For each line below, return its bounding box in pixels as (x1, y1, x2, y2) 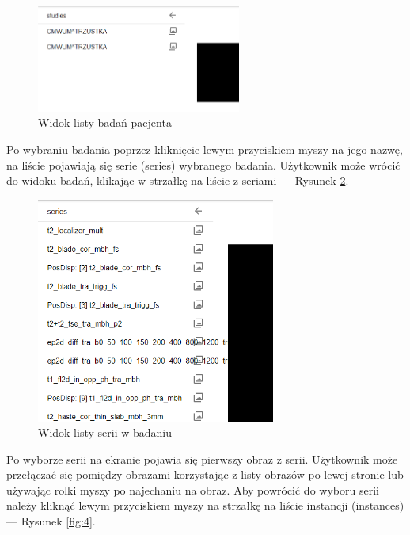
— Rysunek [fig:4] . (6, 513, 96, 529)
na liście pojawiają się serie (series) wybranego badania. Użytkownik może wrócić (6, 156, 401, 173)
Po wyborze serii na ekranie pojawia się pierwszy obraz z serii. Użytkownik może (6, 450, 398, 467)
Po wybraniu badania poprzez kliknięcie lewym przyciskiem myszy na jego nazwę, (6, 140, 403, 157)
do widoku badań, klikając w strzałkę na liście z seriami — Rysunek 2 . (6, 172, 349, 189)
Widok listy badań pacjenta (38, 114, 172, 131)
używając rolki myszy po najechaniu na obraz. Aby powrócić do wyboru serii (6, 481, 379, 498)
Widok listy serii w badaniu (38, 424, 172, 441)
